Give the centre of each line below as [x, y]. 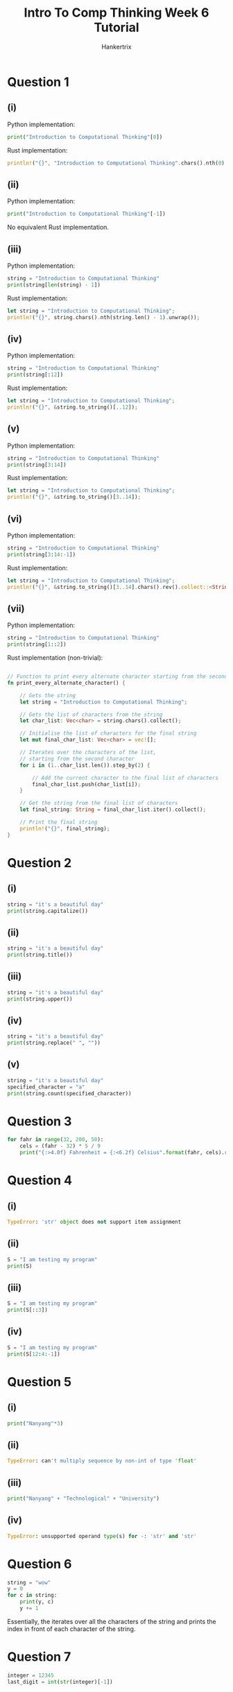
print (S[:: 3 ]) [28, 1310]
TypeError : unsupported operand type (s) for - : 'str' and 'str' [102, 1536]
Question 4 [40, 1180]
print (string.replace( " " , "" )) [54, 1043]
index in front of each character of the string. [71, 1629]
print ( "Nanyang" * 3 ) [35, 1424]
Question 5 [40, 1382]
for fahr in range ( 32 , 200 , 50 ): [55, 1140]
